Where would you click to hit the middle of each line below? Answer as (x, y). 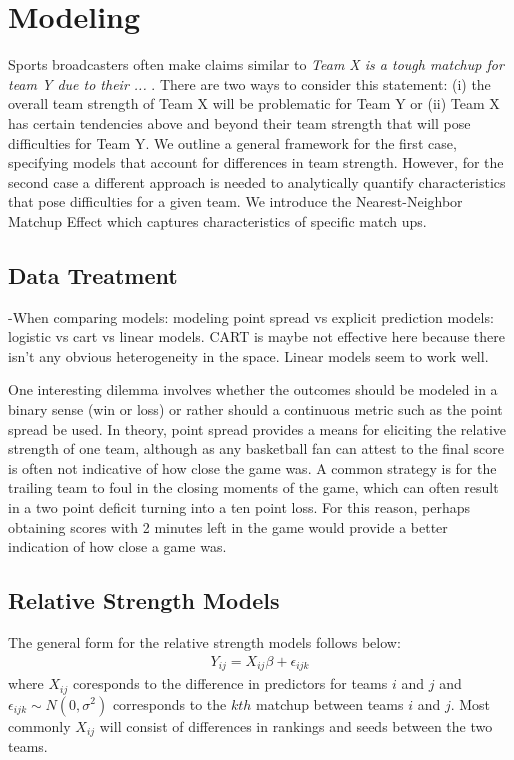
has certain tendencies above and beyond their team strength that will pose (239, 122)
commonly (39, 725)
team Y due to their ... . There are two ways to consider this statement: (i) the (249, 83)
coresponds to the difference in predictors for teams (230, 683)
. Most (470, 703)
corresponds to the (169, 703)
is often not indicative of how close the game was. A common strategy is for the (252, 467)
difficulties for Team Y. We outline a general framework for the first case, (232, 142)
